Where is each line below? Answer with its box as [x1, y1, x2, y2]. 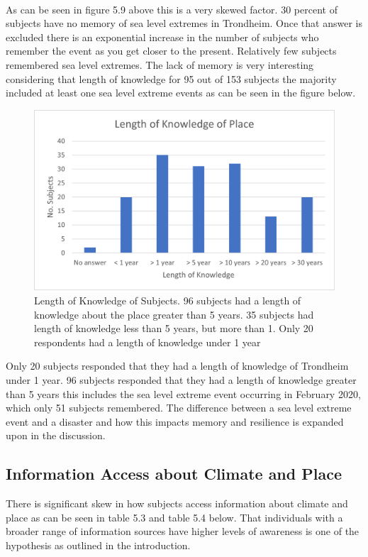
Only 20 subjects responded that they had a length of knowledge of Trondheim [6, 358, 349, 373]
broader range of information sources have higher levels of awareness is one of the [6, 524, 359, 539]
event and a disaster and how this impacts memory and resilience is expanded [6, 414, 344, 429]
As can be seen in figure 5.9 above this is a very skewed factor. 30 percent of [6, 1, 338, 16]
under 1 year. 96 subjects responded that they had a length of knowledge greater [6, 372, 357, 387]
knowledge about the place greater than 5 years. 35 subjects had [34, 307, 314, 321]
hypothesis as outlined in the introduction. [6, 537, 191, 552]
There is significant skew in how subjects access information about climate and [6, 496, 348, 511]
